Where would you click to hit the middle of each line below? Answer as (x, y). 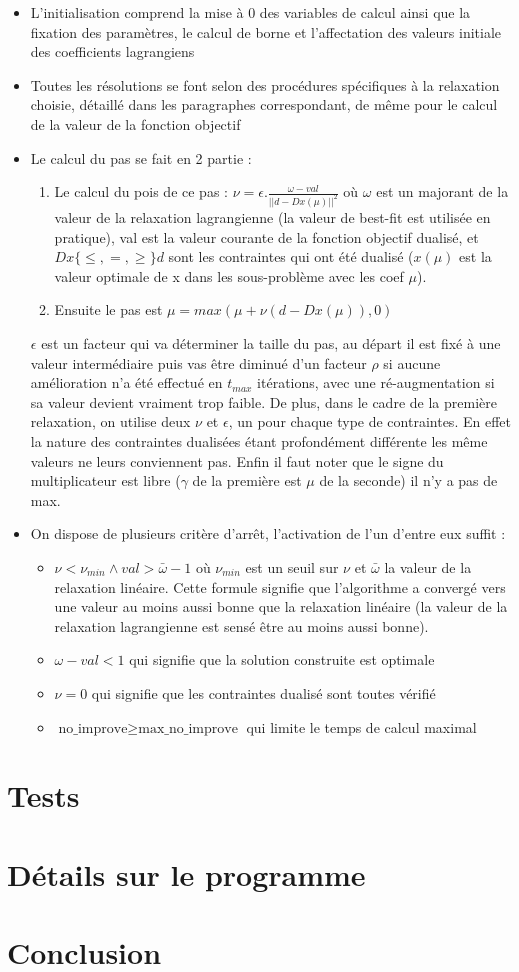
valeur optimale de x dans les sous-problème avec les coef (229, 275)
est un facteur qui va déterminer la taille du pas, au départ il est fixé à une (271, 343)
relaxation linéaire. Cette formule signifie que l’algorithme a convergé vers (280, 586)
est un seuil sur (292, 566)
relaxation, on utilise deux (110, 421)
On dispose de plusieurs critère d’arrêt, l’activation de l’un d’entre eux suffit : (268, 533)
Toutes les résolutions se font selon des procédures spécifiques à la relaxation (265, 84)
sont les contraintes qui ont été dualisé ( (291, 256)
